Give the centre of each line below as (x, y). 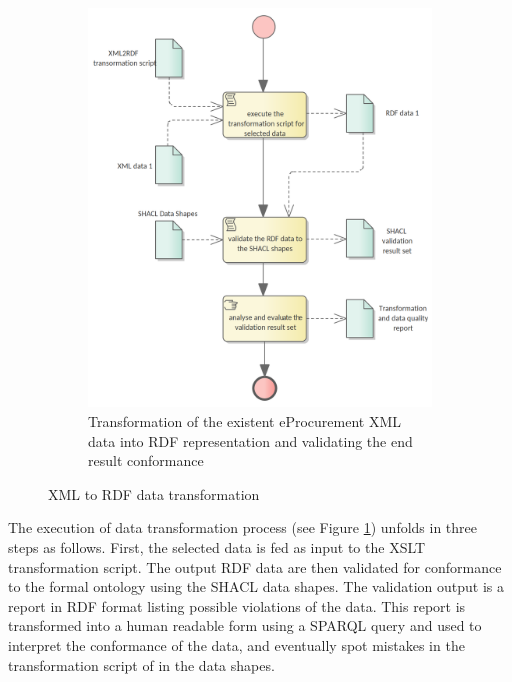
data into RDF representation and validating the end (250, 440)
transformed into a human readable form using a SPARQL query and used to (245, 625)
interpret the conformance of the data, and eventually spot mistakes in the (236, 644)
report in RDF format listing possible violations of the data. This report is (237, 605)
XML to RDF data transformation (154, 493)
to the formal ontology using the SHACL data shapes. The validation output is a (256, 586)
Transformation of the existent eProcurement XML (244, 420)
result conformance (146, 460)
